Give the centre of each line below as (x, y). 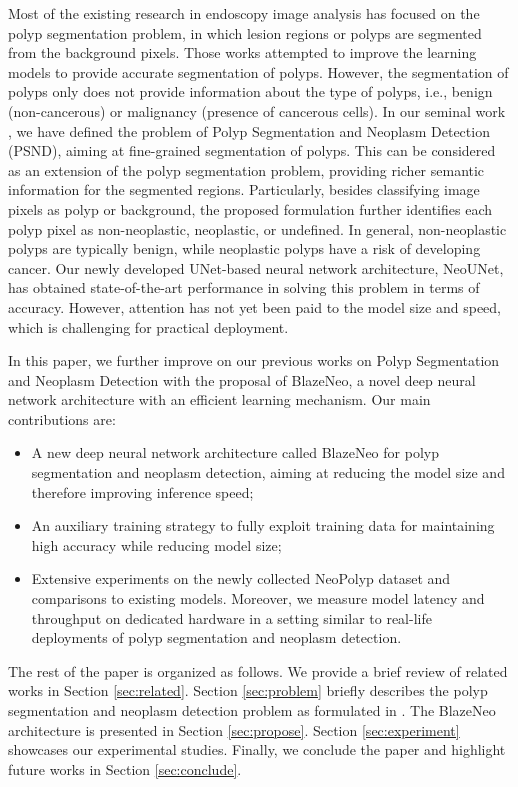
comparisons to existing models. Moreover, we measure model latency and (258, 598)
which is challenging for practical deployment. (148, 326)
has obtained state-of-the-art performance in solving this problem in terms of (244, 287)
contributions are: (62, 418)
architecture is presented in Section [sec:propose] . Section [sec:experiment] (234, 729)
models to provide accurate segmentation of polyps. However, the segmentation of (258, 71)
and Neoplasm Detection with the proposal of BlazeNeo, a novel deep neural (242, 379)
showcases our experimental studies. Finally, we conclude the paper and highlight (257, 749)
